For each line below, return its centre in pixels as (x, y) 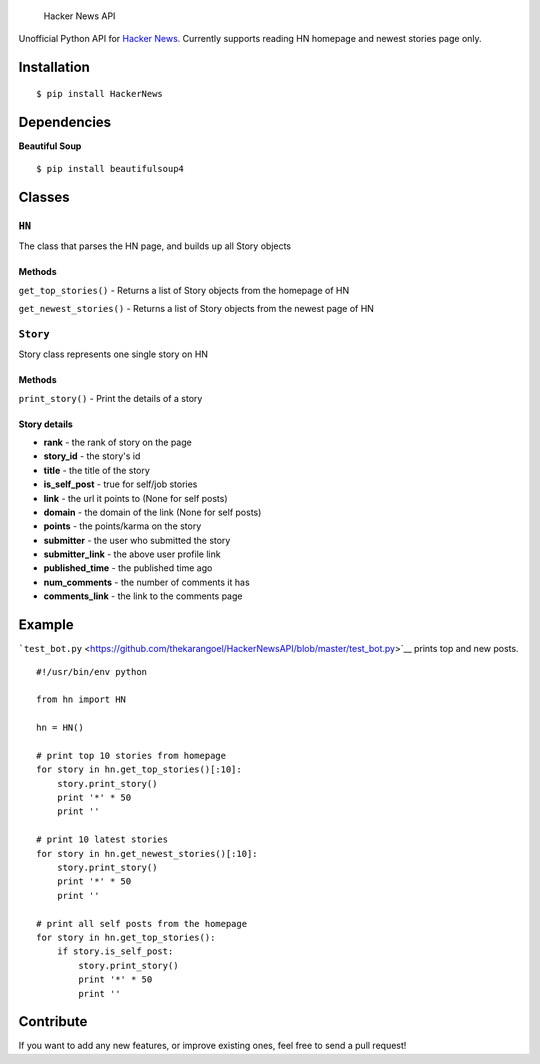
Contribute (53, 1021)
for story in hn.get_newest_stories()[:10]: (147, 853)
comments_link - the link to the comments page (143, 596)
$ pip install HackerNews (100, 93)
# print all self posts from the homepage (142, 923)
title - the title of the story (96, 470)
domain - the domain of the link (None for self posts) (152, 512)
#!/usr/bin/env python (92, 671)
